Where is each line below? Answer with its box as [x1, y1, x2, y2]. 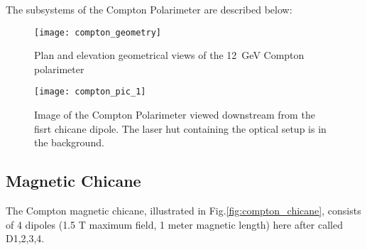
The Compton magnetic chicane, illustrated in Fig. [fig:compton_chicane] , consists [6, 203, 361, 218]
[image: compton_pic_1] [34, 87, 146, 97]
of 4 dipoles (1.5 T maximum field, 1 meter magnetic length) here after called [6, 217, 343, 232]
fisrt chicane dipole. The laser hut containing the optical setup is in [34, 121, 327, 136]
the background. [34, 135, 104, 150]
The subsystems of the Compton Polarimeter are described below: [6, 2, 292, 16]
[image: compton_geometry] [34, 27, 161, 38]
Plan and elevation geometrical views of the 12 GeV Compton [34, 48, 305, 62]
